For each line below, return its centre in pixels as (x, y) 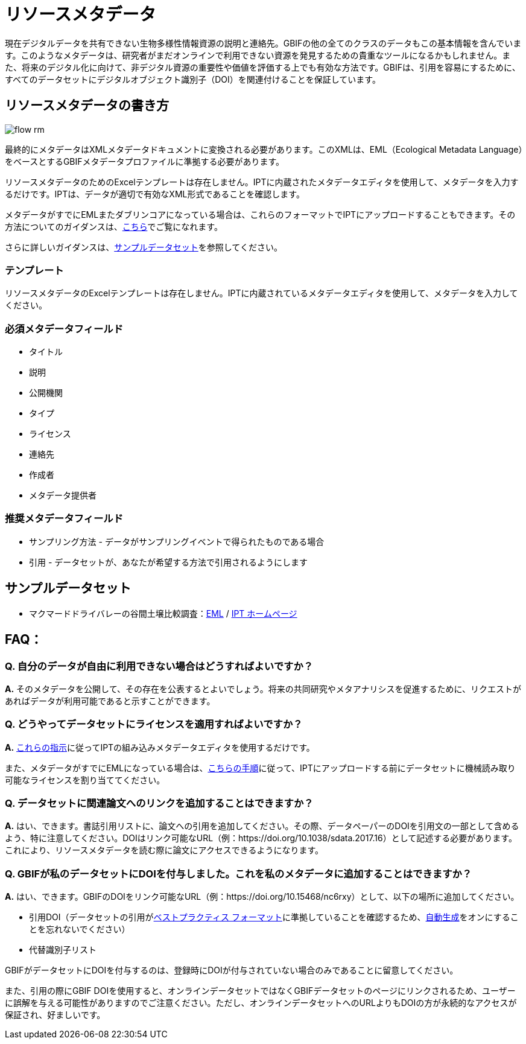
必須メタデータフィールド (64, 329)
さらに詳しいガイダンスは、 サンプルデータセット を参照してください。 (144, 247)
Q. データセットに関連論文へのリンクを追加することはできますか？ (159, 804)
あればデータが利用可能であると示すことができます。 (110, 701)
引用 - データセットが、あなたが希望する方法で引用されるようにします (169, 562)
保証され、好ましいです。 (55, 1015)
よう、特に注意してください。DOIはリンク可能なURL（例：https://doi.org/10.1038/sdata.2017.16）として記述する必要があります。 (261, 838)
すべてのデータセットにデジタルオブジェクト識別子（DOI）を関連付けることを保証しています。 (193, 79)
